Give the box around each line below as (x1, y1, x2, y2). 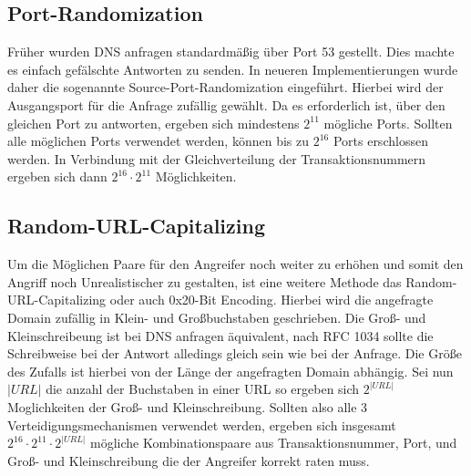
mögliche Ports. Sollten (323, 113, 453, 132)
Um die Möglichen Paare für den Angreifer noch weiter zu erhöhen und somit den (7, 254, 464, 274)
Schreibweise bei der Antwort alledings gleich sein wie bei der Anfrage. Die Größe (7, 344, 462, 363)
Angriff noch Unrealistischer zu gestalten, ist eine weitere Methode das (7, 272, 402, 291)
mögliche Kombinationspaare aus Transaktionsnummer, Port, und (89, 433, 457, 452)
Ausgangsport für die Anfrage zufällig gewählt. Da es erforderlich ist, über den (7, 95, 445, 114)
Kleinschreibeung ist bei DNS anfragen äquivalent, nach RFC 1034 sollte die (7, 326, 434, 345)
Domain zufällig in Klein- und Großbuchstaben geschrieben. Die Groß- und (7, 307, 426, 326)
